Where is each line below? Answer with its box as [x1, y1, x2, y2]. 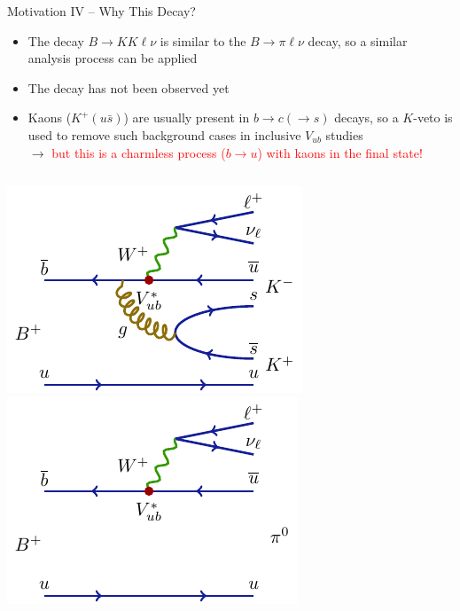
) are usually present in [123, 108, 250, 127]
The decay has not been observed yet [27, 78, 230, 97]
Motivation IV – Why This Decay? [7, 2, 196, 20]
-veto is [413, 108, 453, 127]
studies [325, 125, 363, 144]
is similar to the [160, 31, 246, 50]
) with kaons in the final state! [257, 143, 423, 161]
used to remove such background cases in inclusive [27, 125, 301, 144]
